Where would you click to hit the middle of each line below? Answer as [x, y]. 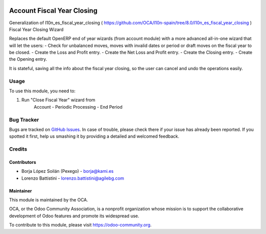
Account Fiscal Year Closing [53, 11]
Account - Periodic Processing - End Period [78, 107]
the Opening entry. [28, 59]
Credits [18, 149]
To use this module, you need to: [42, 91]
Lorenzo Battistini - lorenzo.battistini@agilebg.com [73, 178]
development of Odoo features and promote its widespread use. [74, 216]
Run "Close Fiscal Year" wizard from [58, 100]
